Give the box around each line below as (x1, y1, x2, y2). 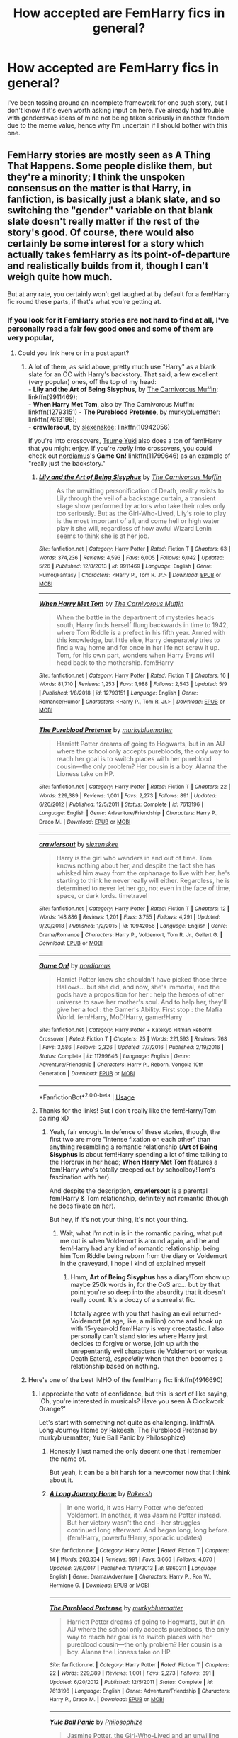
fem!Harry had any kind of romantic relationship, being (59, 1244, 220, 1252)
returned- (193, 1309, 222, 1318)
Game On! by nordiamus (38, 961, 111, 970)
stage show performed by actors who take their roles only (56, 502, 226, 510)
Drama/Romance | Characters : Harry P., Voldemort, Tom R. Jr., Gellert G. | (38, 931, 222, 938)
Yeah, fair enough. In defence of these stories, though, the (49, 1128, 220, 1136)
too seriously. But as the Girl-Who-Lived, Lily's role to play (56, 509, 227, 518)
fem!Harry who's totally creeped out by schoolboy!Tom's (49, 1165, 216, 1174)
